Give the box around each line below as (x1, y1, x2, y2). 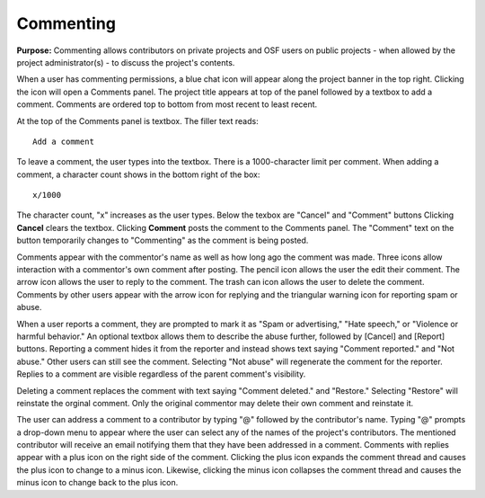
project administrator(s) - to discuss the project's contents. (16, 57, 235, 67)
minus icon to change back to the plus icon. (16, 477, 179, 488)
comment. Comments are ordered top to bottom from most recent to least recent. (16, 99, 318, 110)
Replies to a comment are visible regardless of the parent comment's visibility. (16, 369, 306, 379)
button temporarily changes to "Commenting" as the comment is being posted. (16, 235, 309, 246)
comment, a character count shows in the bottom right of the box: (16, 169, 260, 180)
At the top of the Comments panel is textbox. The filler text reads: (16, 115, 260, 126)
